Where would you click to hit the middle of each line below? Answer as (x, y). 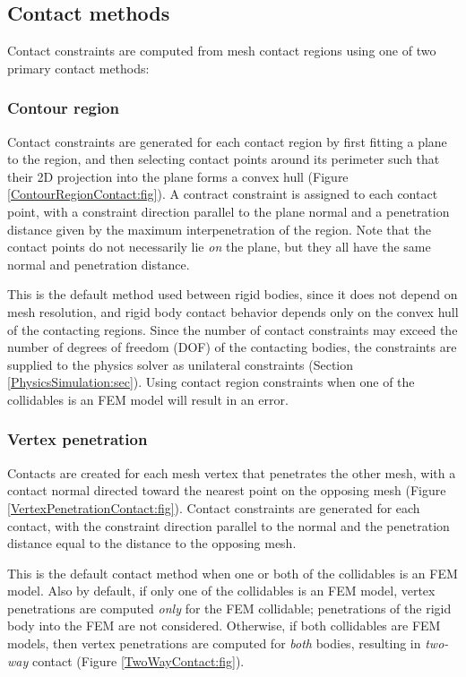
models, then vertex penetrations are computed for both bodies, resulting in (214, 643)
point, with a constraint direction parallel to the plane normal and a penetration (229, 211)
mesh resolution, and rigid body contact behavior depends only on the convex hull (233, 311)
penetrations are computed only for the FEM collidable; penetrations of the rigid (229, 608)
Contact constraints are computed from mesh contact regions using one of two (222, 51)
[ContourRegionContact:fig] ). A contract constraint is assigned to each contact (223, 194)
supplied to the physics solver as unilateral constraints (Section (181, 364)
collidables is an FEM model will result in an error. (148, 399)
